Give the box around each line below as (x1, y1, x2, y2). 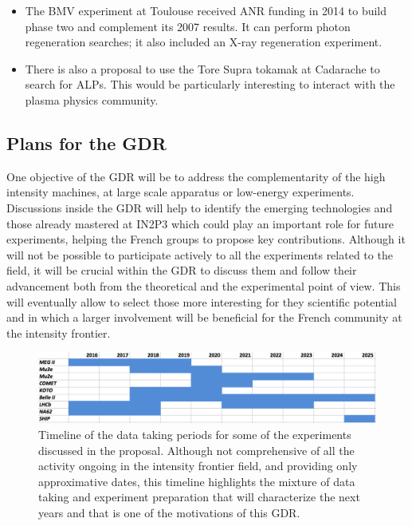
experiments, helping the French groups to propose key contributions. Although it (6, 231, 406, 247)
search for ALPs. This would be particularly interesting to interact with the (25, 76, 395, 93)
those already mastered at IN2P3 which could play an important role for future (6, 215, 394, 231)
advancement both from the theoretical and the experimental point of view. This (6, 277, 401, 294)
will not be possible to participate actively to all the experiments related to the (6, 246, 393, 263)
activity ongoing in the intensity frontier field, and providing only (38, 457, 358, 474)
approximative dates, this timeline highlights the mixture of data (38, 473, 355, 489)
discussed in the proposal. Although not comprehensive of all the (38, 441, 355, 458)
